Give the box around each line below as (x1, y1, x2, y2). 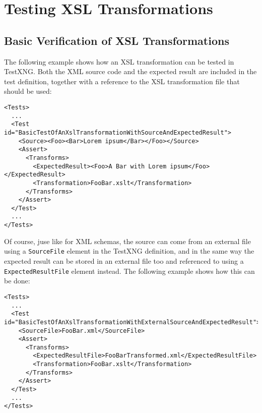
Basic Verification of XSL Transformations (4, 32, 229, 48)
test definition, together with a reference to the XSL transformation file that (4, 76, 240, 86)
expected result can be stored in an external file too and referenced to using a (4, 256, 244, 266)
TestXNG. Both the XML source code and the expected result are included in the (4, 66, 257, 77)
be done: (4, 275, 30, 286)
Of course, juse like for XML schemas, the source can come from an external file (4, 235, 251, 246)
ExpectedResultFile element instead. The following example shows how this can (4, 265, 255, 276)
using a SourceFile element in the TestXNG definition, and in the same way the (4, 246, 254, 256)
